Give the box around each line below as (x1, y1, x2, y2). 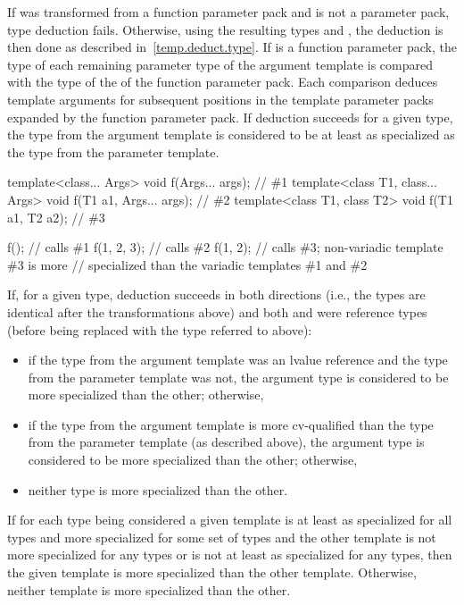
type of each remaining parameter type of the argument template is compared (7, 55, 434, 73)
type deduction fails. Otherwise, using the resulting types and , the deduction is (7, 20, 443, 38)
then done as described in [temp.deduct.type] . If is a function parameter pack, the (7, 38, 458, 56)
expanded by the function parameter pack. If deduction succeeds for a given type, (7, 107, 453, 126)
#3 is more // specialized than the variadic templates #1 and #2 (7, 255, 368, 273)
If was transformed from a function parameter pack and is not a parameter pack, (7, 3, 450, 21)
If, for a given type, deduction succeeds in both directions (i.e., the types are (7, 285, 426, 304)
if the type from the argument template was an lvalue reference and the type (28, 350, 448, 369)
